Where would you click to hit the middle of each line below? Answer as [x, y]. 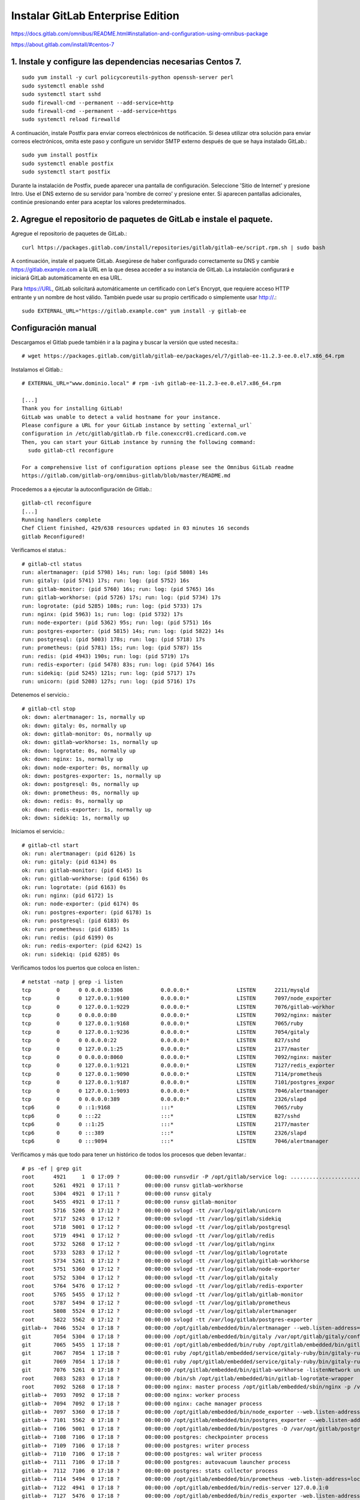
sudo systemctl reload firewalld [71, 119]
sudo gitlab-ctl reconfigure [71, 451]
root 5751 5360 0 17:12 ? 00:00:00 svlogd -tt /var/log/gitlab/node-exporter [161, 1269]
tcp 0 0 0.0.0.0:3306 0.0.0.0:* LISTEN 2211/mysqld [166, 990]
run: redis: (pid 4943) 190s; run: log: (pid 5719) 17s [106, 656]
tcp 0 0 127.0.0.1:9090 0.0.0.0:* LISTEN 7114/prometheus [172, 1074]
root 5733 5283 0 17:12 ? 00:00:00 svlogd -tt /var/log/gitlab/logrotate [155, 1252]
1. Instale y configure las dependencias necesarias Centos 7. [126, 61]
